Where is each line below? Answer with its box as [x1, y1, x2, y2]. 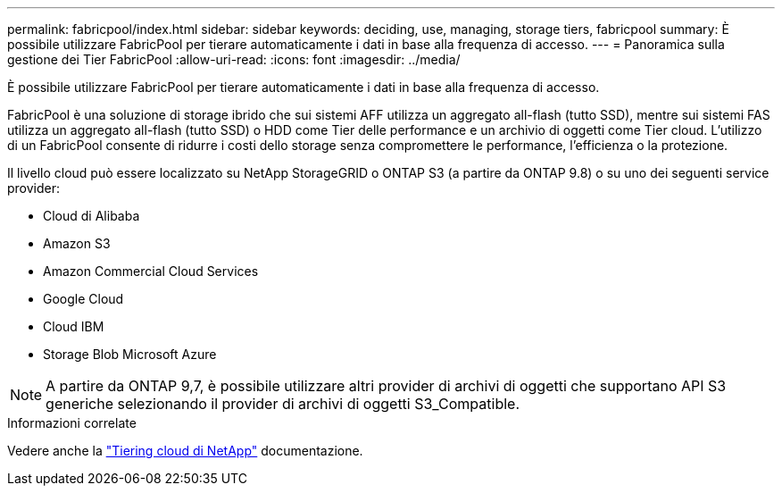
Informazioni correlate [7, 415, 137, 430]
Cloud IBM [43, 319, 104, 334]
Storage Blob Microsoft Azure [43, 347, 217, 362]
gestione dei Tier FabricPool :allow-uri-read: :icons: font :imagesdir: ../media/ [7, 52, 461, 67]
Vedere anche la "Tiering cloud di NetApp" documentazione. [7, 443, 363, 458]
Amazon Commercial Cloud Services [43, 263, 259, 279]
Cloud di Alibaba [43, 208, 140, 223]
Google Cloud [43, 291, 124, 306]
